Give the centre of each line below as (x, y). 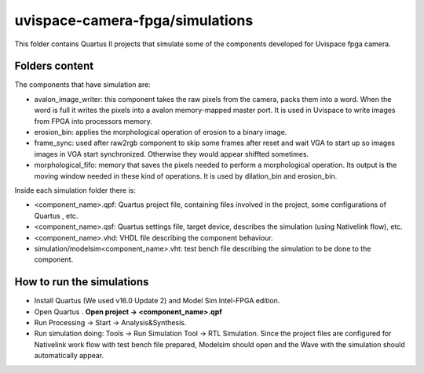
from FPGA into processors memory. (93, 121)
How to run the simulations (82, 282)
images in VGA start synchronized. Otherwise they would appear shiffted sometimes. (172, 154)
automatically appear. (69, 356)
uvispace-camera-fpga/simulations (134, 20)
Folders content (54, 66)
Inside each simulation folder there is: (75, 190)
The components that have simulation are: (82, 85)
